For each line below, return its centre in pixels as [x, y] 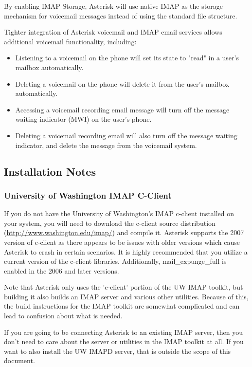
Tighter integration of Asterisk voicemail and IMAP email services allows [113, 32]
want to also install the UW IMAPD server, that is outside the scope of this [117, 351]
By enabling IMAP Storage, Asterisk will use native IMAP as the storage [113, 6]
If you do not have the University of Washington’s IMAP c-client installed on [119, 213]
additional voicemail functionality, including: [70, 41]
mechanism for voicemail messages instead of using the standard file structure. [121, 15]
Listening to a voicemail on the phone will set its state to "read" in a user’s [127, 58]
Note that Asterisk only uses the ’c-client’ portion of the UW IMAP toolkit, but [124, 287]
